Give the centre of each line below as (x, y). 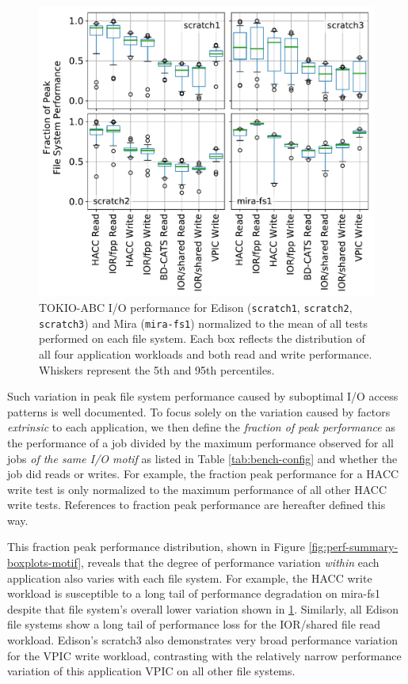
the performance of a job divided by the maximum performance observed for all (200, 442)
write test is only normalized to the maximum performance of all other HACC (197, 489)
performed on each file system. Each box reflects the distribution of (202, 338)
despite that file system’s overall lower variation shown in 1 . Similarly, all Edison (203, 608)
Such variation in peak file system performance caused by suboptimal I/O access (203, 396)
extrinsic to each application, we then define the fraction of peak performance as (201, 427)
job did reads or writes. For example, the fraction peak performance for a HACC (203, 474)
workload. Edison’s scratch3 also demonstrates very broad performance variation (202, 640)
